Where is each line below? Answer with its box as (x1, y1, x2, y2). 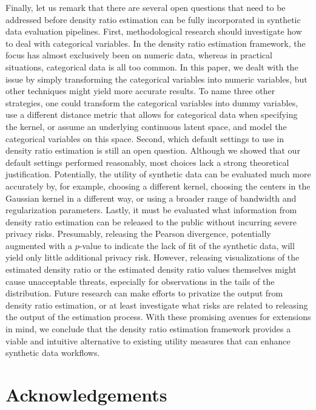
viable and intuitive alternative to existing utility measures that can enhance (5, 334, 291, 347)
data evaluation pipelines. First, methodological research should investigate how (5, 25, 302, 38)
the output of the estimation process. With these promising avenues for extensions (5, 310, 311, 323)
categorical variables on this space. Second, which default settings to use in (5, 132, 284, 145)
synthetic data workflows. (5, 346, 100, 359)
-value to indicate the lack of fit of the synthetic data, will (79, 239, 295, 251)
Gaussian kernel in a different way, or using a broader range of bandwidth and (5, 191, 297, 204)
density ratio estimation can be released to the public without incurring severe (5, 215, 297, 228)
